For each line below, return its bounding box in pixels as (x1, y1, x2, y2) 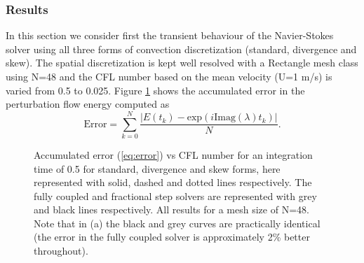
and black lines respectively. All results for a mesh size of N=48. (34, 202, 309, 217)
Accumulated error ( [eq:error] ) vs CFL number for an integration (34, 147, 313, 162)
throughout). (34, 243, 88, 258)
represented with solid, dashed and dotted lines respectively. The (34, 175, 312, 190)
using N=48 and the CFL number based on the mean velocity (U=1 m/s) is (6, 69, 332, 83)
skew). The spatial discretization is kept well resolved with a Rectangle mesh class (6, 55, 358, 70)
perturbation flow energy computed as (6, 97, 170, 111)
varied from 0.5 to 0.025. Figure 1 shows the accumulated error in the (6, 83, 305, 97)
